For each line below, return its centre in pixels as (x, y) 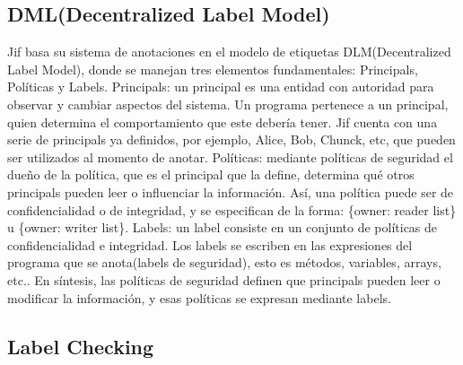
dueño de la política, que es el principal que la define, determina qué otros (211, 174)
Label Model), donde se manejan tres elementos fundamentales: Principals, (213, 69)
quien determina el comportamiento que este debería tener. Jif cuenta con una (223, 122)
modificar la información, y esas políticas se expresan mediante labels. (199, 297)
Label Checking (81, 346)
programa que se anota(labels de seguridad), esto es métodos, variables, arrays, (224, 262)
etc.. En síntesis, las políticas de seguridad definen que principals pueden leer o (224, 279)
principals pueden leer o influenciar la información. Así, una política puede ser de (231, 191)
